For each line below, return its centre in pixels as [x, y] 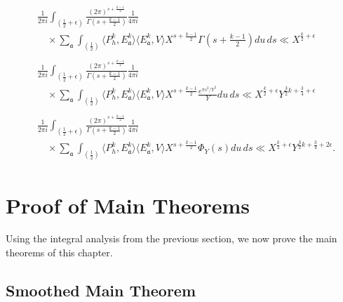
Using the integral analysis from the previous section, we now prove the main [171, 238]
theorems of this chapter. [59, 252]
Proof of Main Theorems [128, 205]
